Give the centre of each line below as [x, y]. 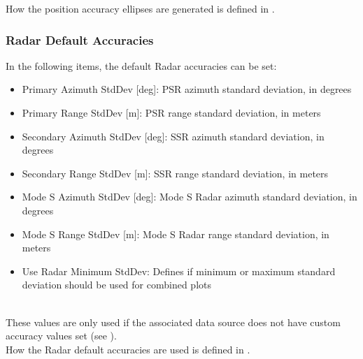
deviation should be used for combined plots [116, 285]
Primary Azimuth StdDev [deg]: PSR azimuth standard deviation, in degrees [187, 89]
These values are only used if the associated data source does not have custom [173, 322]
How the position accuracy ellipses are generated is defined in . [140, 8]
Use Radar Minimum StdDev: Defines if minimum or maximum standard [179, 271]
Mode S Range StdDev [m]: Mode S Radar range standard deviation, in [176, 234]
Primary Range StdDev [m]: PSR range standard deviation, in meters [171, 112]
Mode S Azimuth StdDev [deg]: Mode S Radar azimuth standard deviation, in [190, 197]
